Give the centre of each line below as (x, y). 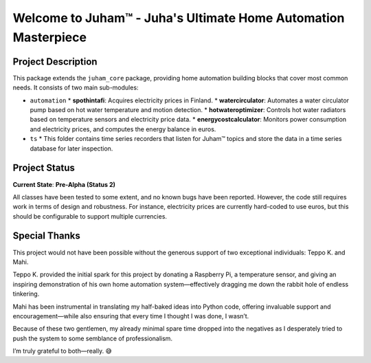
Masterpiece (50, 37)
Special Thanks (46, 236)
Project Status (44, 168)
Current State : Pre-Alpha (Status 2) (64, 184)
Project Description (55, 62)
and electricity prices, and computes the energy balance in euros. (123, 129)
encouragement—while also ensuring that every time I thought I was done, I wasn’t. (131, 316)
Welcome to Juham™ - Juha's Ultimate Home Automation (179, 18)
